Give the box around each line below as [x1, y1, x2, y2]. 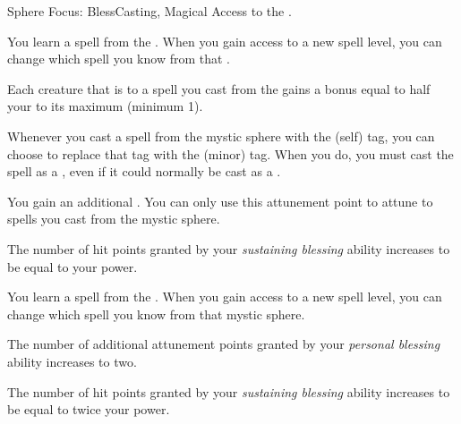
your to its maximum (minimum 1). [7, 97, 203, 115]
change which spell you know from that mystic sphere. [7, 304, 305, 323]
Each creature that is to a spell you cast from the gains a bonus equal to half [7, 79, 431, 98]
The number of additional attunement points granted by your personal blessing [7, 335, 440, 353]
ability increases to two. [7, 352, 137, 370]
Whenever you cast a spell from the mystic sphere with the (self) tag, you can [7, 126, 435, 145]
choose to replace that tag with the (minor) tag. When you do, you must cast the [7, 144, 454, 163]
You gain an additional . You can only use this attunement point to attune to [7, 191, 433, 210]
